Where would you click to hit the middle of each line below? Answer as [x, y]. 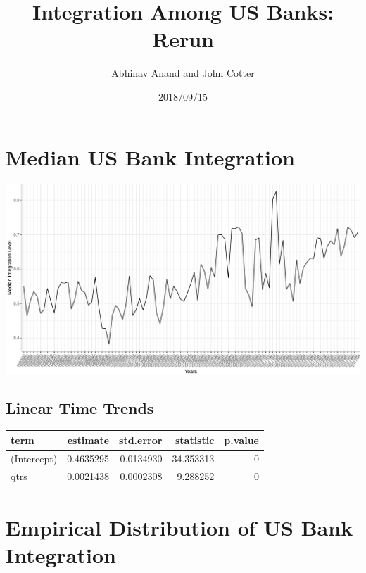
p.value [241, 440]
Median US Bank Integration [150, 157]
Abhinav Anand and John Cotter [183, 73]
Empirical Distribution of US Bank [179, 527]
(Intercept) [34, 458]
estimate [88, 440]
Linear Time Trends [80, 407]
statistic [195, 440]
